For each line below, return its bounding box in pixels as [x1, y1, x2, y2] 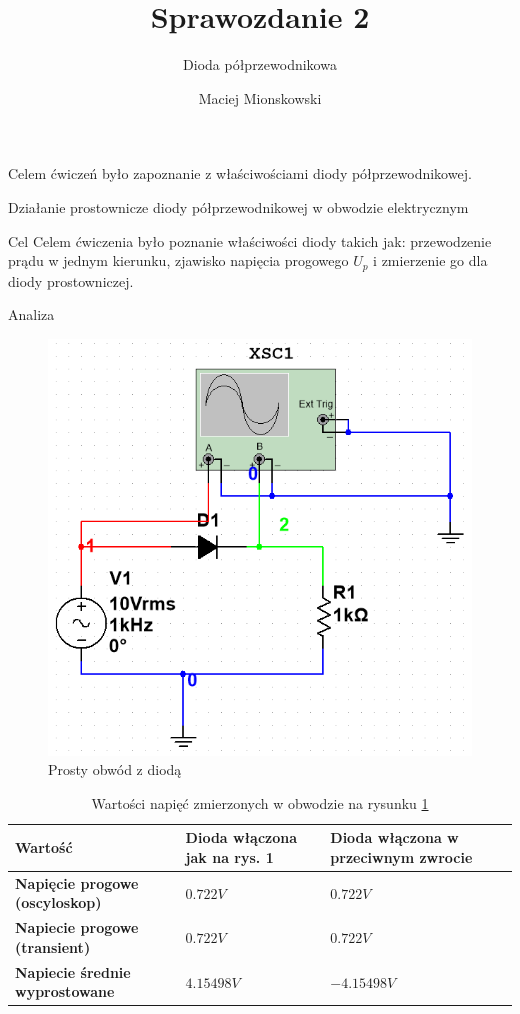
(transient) [15, 936, 91, 957]
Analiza [8, 304, 55, 325]
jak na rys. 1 [185, 847, 274, 868]
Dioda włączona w [330, 827, 459, 848]
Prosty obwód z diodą [48, 759, 182, 780]
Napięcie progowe [15, 872, 139, 893]
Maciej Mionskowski [198, 87, 322, 108]
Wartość [15, 837, 73, 858]
